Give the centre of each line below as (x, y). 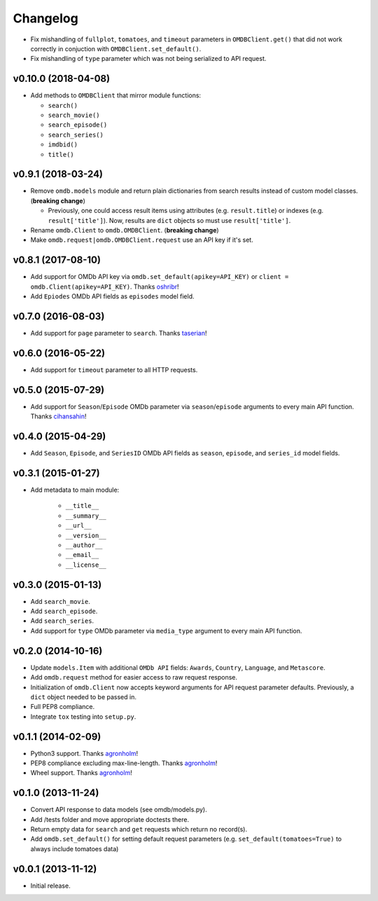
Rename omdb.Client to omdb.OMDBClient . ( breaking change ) (125, 231)
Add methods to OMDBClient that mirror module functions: (116, 95)
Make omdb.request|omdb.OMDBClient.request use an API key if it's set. (142, 240)
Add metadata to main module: (75, 490)
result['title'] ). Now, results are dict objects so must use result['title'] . (169, 220)
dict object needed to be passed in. (83, 696)
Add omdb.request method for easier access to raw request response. (134, 678)
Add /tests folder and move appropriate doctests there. (110, 819)
